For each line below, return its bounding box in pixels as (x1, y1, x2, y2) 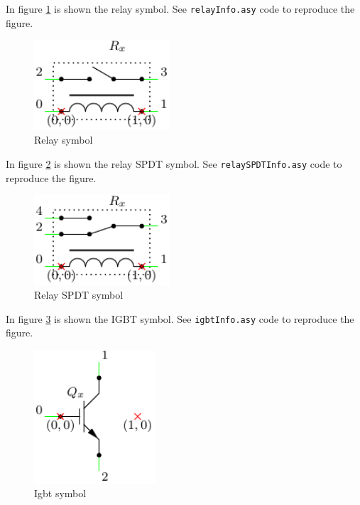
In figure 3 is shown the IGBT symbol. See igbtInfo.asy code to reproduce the (6, 311, 354, 326)
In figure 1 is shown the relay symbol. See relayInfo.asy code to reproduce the (6, 1, 355, 16)
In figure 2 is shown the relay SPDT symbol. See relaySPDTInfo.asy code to (6, 156, 342, 171)
